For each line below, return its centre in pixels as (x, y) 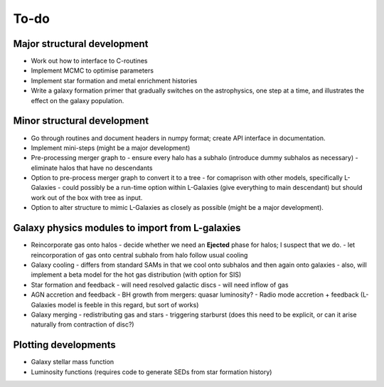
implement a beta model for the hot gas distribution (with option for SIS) (136, 275)
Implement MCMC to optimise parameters (92, 70)
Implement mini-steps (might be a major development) (111, 148)
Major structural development (81, 44)
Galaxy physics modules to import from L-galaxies (127, 228)
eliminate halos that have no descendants (92, 168)
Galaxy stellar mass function (73, 362)
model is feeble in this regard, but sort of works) (128, 304)
